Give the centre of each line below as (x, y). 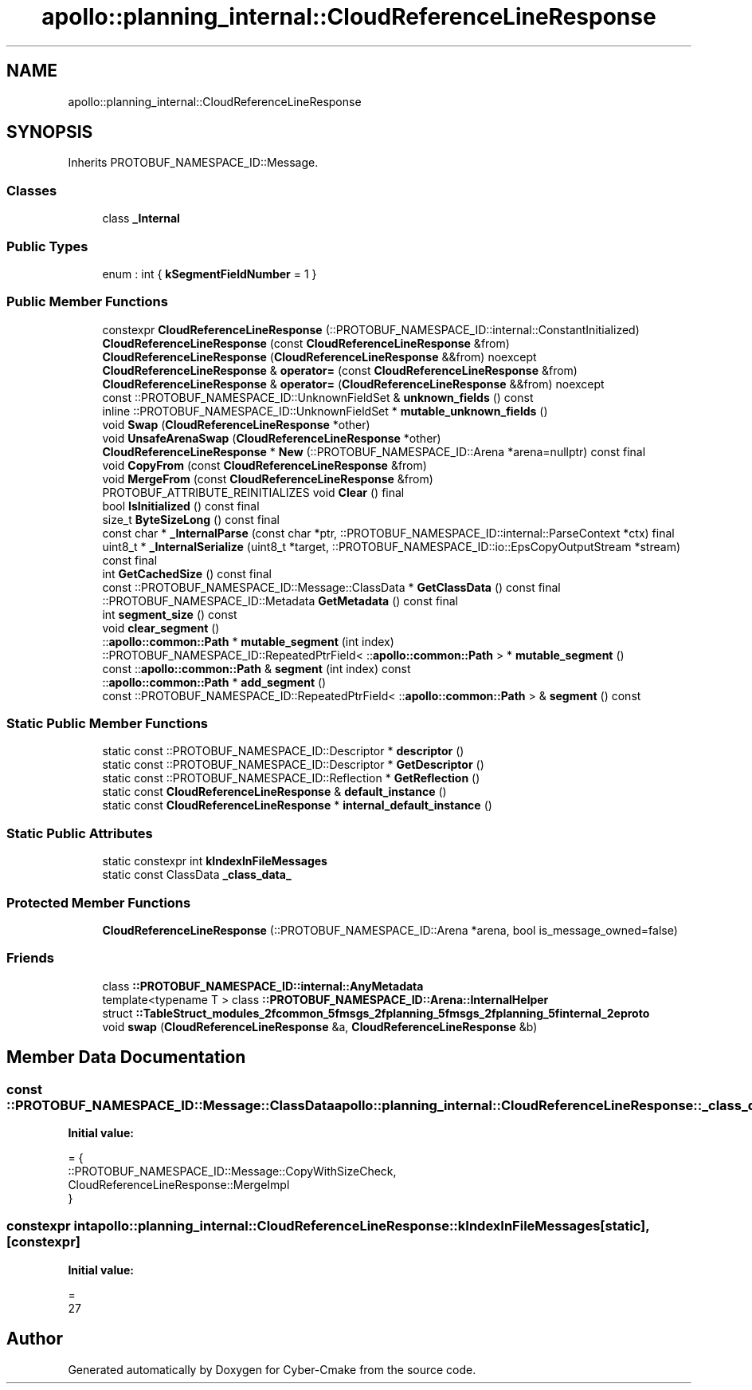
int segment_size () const (170, 614)
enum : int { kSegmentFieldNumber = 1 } (210, 274)
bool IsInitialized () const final (181, 506)
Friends (30, 958)
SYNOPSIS (50, 132)
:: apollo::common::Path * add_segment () (214, 682)
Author (35, 1339)
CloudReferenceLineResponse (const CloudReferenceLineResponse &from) (306, 343)
